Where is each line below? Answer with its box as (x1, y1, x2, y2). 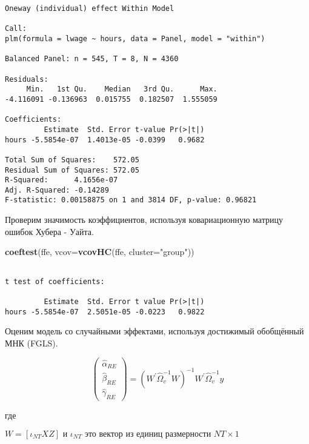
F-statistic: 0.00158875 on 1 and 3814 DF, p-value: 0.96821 (5, 196, 257, 205)
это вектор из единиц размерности (84, 429, 211, 439)
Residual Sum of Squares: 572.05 (5, 165, 139, 174)
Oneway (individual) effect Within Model (5, 4, 174, 13)
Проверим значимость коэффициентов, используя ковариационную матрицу (5, 213, 283, 226)
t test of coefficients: (5, 277, 105, 286)
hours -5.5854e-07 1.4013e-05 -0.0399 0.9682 (5, 135, 205, 144)
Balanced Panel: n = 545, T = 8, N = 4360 (5, 55, 179, 64)
